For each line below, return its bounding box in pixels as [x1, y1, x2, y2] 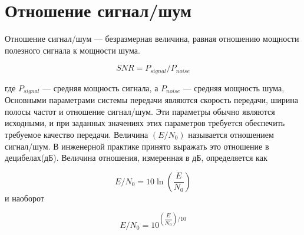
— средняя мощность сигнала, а [42, 81, 158, 94]
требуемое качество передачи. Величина [5, 128, 148, 140]
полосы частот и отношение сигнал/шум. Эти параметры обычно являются [5, 105, 275, 117]
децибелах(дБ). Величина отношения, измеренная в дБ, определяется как [5, 151, 267, 164]
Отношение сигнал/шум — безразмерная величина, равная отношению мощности [5, 32, 299, 45]
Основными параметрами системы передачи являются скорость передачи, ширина [5, 94, 299, 106]
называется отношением [188, 128, 274, 140]
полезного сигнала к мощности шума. [5, 44, 140, 56]
